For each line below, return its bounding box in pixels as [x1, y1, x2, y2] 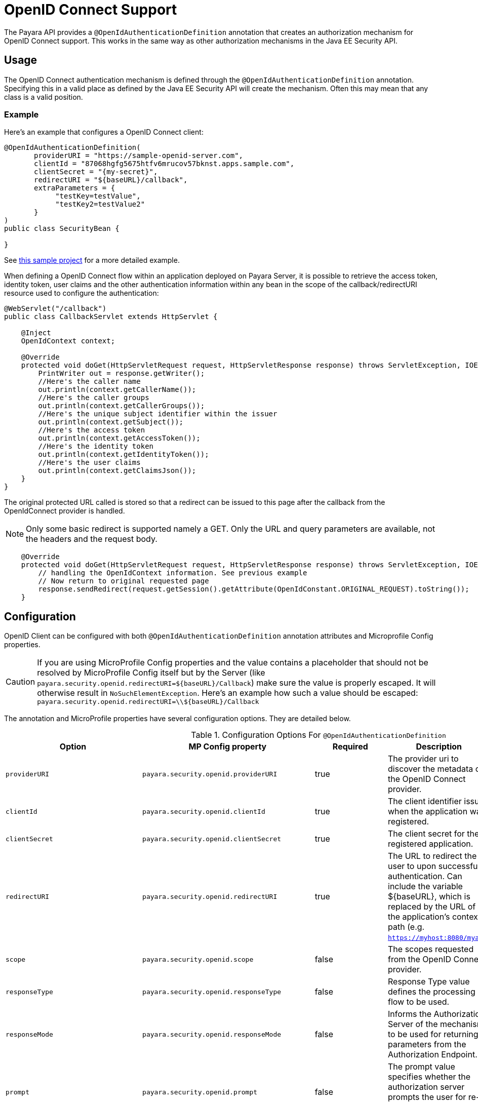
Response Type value [388, 976, 470, 987]
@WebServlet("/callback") [4, 304, 107, 313]
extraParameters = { [34, 184, 115, 192]
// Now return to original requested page [38, 577, 209, 585]
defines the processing [388, 987, 475, 997]
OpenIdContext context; [21, 337, 115, 345]
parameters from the [388, 1039, 466, 1050]
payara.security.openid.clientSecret [142, 835, 282, 843]
